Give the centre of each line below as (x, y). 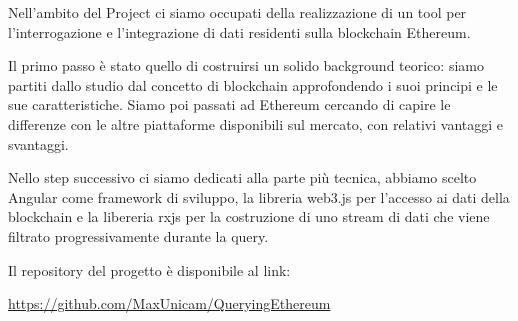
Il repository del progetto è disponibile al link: (149, 269)
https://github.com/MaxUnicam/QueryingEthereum (169, 303)
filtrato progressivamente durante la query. (138, 235)
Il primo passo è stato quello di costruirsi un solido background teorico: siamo (246, 65)
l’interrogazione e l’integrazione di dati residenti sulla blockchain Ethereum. (239, 31)
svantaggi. (38, 143)
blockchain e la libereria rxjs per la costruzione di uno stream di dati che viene (249, 216)
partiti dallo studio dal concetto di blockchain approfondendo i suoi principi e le (253, 84)
